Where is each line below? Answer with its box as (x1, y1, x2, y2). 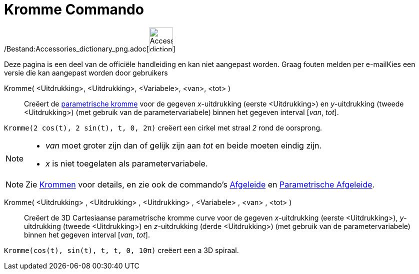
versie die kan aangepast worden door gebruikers (4, 68, 168, 77)
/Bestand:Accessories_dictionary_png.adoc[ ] (4, 44, 175, 53)
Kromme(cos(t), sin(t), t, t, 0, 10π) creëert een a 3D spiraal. (4, 245, 239, 254)
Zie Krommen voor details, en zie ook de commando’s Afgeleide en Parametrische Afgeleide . (25, 179, 375, 189)
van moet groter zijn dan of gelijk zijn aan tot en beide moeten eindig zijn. (45, 140, 322, 150)
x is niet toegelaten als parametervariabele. (45, 158, 208, 168)
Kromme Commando (4, 1, 144, 18)
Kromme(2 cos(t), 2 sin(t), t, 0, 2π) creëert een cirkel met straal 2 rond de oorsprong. (4, 123, 322, 132)
